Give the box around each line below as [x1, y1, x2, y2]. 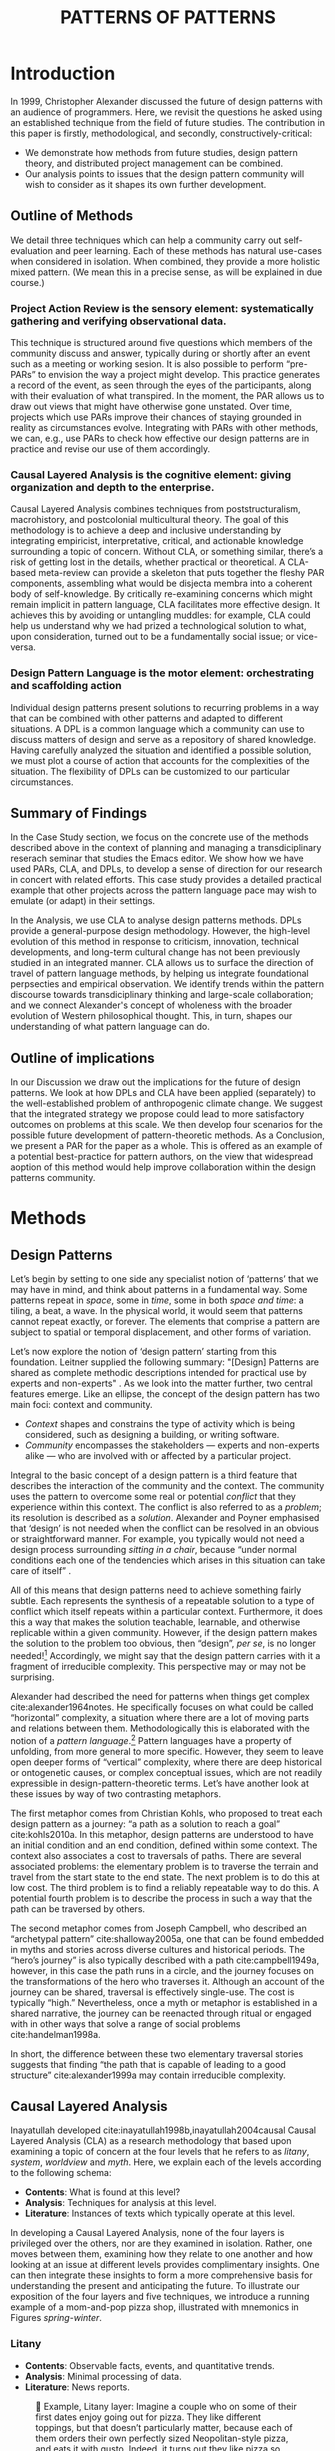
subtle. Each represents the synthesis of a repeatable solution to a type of [10, 1595, 315, 1607]
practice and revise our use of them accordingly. [10, 443, 211, 455]
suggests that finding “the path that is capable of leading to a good [10, 2058, 287, 2070]
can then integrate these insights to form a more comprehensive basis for [10, 2269, 313, 2281]
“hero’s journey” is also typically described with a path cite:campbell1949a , [10, 1954, 320, 1966]
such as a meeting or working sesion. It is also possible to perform [10, 358, 285, 370]
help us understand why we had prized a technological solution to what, [10, 620, 307, 632]
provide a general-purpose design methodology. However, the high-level [10, 925, 311, 937]
